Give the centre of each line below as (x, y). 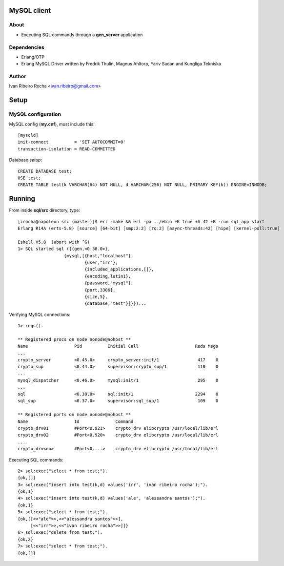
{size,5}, (96, 296)
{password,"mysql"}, (109, 283)
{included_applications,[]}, (119, 269)
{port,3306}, (100, 290)
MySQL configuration (35, 114)
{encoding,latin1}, (108, 276)
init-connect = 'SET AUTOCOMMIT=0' (72, 142)
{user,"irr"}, (101, 262)
